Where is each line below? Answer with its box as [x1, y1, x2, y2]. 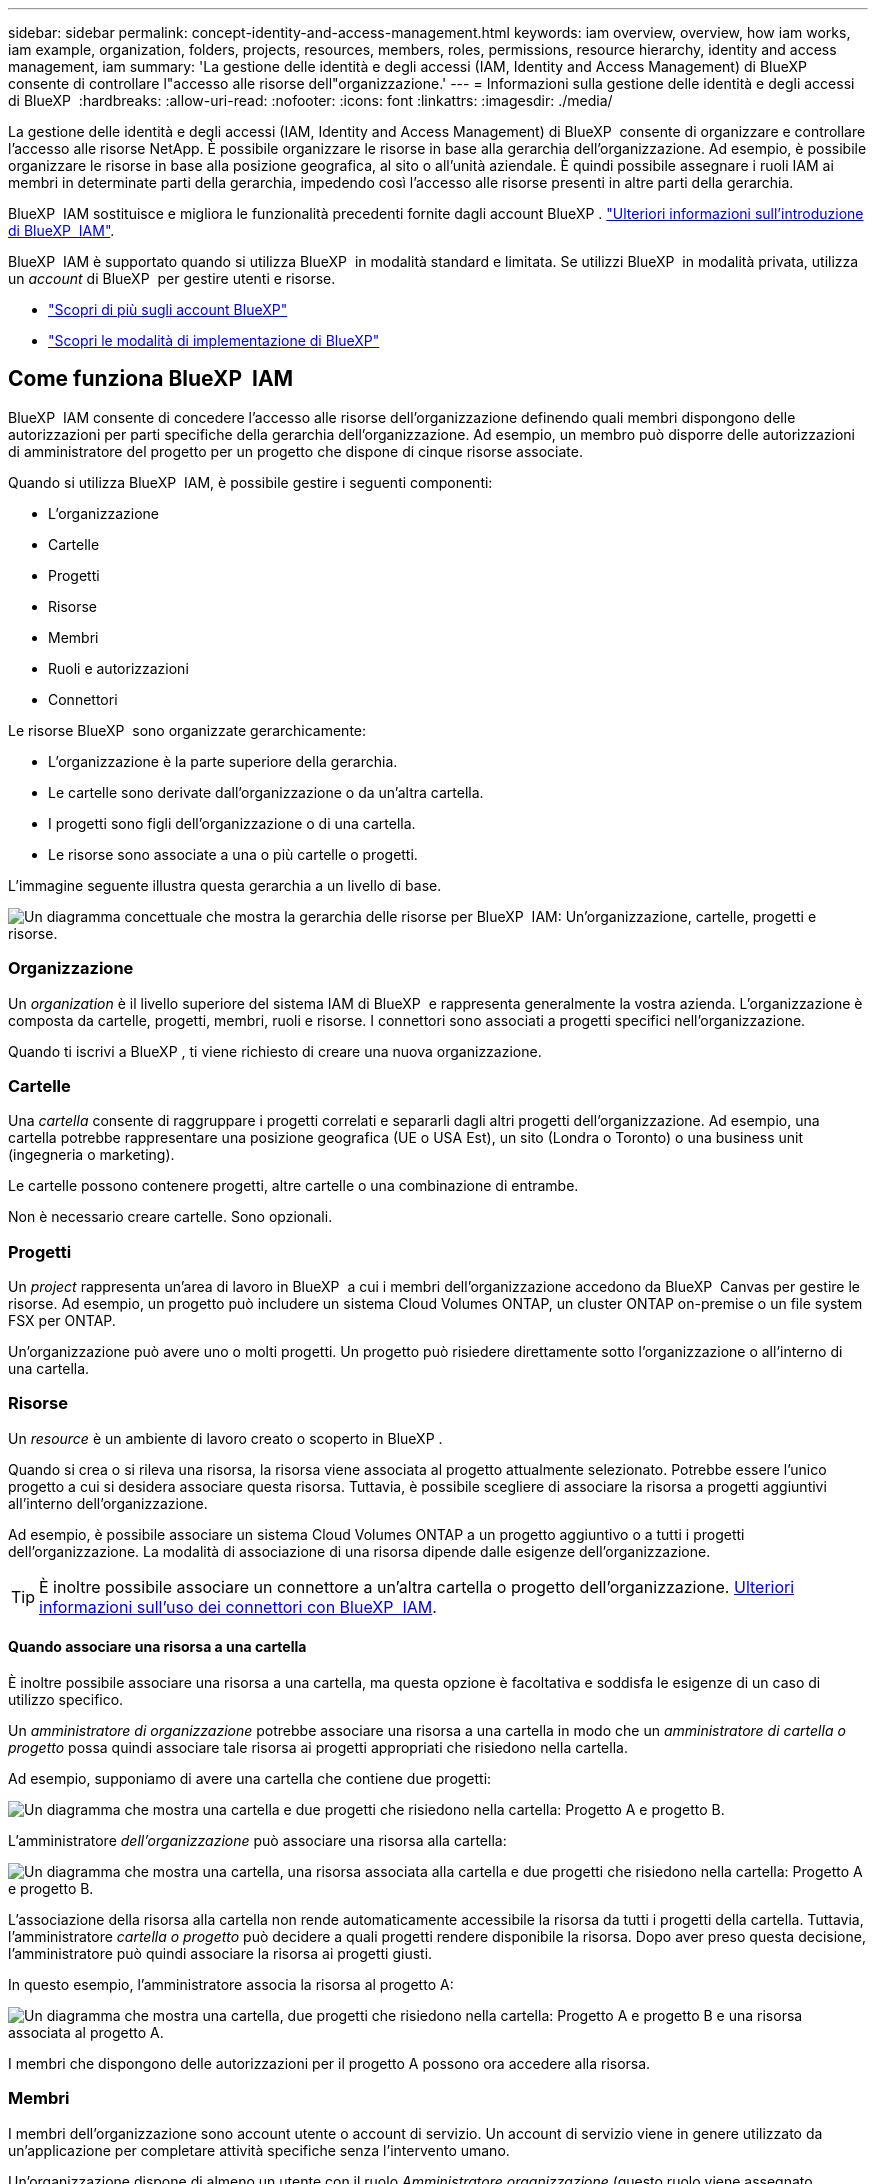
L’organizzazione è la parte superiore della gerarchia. [48, 752, 398, 770]
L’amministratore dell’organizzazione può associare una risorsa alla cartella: [8, 1832, 507, 1850]
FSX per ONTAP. [8, 1312, 116, 1330]
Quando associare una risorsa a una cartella [8, 1638, 307, 1656]
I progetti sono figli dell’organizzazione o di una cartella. [48, 814, 416, 832]
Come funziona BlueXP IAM [8, 366, 294, 392]
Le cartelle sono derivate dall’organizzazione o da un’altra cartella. [48, 783, 484, 801]
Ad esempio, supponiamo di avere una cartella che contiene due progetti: [8, 1770, 492, 1788]
